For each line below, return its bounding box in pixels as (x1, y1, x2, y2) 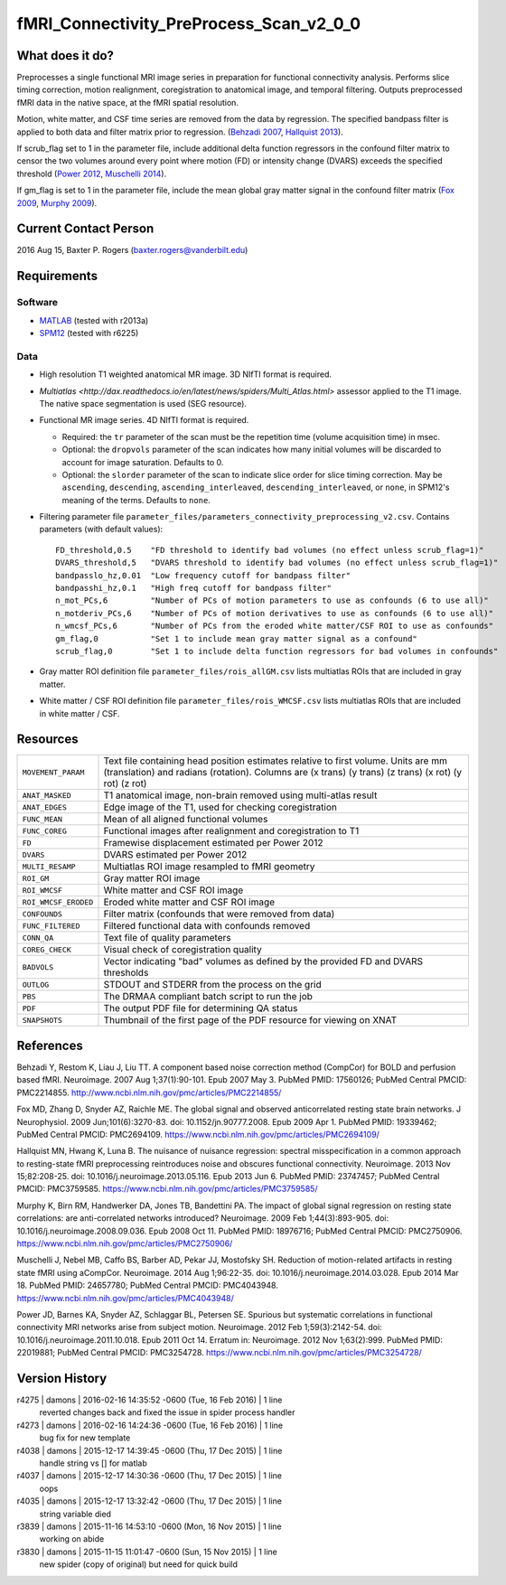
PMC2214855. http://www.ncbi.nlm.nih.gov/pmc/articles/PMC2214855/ (16, 1087, 282, 1098)
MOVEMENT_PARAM (22, 767, 85, 777)
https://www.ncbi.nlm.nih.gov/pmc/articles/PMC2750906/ (16, 1238, 233, 1249)
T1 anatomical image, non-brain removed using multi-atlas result (103, 789, 378, 802)
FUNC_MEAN (22, 814, 63, 824)
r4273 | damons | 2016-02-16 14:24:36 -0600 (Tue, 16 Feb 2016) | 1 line (16, 1420, 284, 1430)
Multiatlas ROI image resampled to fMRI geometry (103, 860, 315, 873)
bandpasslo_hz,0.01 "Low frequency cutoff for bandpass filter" (55, 570, 351, 580)
